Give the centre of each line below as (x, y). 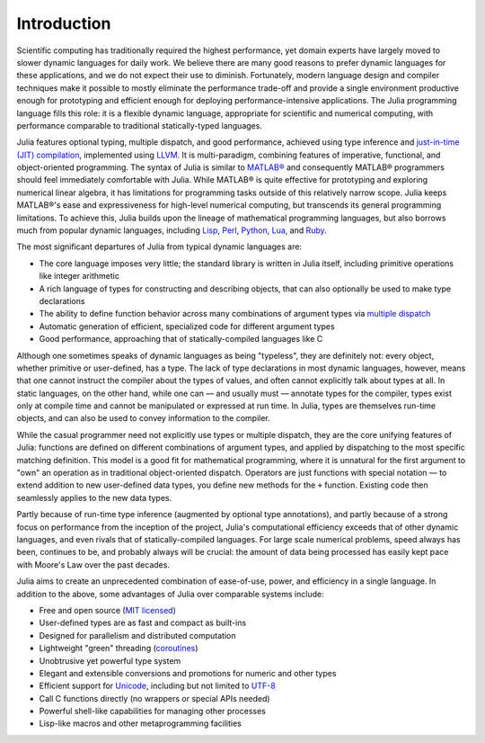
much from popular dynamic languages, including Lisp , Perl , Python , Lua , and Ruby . (172, 230)
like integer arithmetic (79, 276)
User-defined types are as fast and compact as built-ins (143, 623)
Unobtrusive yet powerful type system (110, 660)
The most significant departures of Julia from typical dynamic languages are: (159, 246)
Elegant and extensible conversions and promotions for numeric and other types (188, 673)
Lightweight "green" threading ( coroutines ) (119, 649)
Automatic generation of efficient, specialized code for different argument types (187, 326)
